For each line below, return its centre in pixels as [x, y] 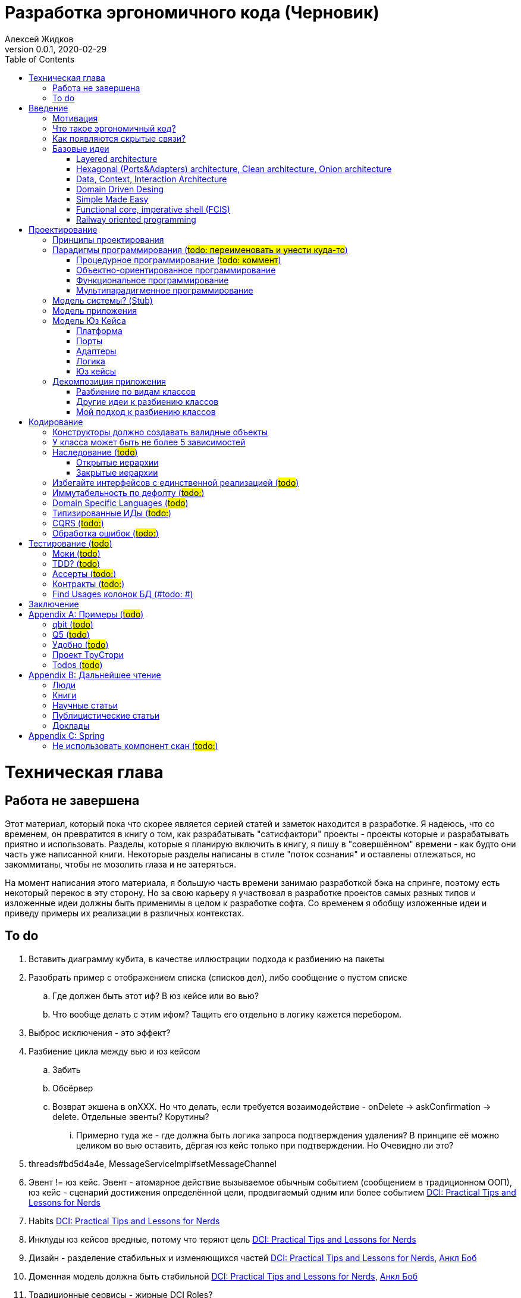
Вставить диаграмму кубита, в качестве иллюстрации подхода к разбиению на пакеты [206, 959]
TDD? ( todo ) [76, 563]
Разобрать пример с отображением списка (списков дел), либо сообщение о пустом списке [218, 977]
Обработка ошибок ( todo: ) [106, 533]
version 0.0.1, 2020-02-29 [56, 49]
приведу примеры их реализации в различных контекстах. [125, 913]
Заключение [54, 604]
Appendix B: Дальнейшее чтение [95, 675]
